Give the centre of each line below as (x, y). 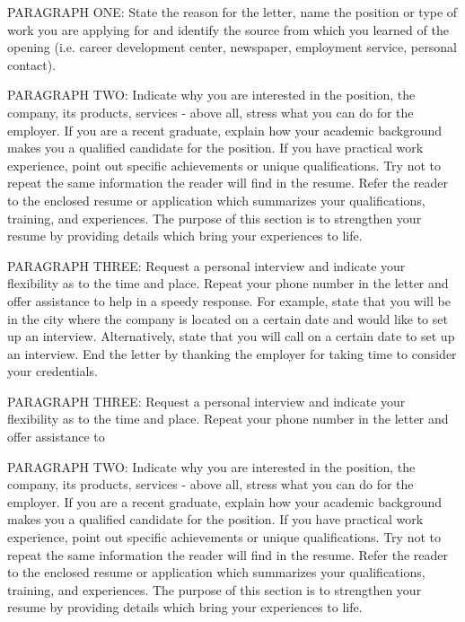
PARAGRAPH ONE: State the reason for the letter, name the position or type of (232, 12)
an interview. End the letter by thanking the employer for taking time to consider (232, 353)
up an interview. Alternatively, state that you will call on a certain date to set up (231, 336)
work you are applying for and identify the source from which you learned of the (228, 29)
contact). (32, 64)
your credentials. (53, 371)
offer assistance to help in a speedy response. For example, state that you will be (229, 300)
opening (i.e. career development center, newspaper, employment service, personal (232, 47)
